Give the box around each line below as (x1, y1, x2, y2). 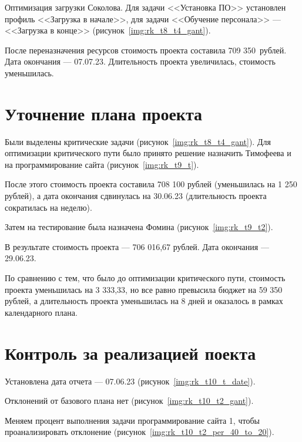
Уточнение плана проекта (5, 101, 203, 125)
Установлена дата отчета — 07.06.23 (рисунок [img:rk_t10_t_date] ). (5, 374, 256, 387)
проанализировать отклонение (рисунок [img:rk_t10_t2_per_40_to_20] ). (5, 426, 274, 438)
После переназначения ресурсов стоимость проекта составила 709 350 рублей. (5, 43, 287, 56)
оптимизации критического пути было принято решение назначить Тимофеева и (5, 147, 291, 159)
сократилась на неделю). (5, 201, 92, 213)
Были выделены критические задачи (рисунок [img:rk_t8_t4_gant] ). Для (5, 135, 271, 147)
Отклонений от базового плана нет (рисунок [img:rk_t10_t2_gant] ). (5, 394, 254, 407)
